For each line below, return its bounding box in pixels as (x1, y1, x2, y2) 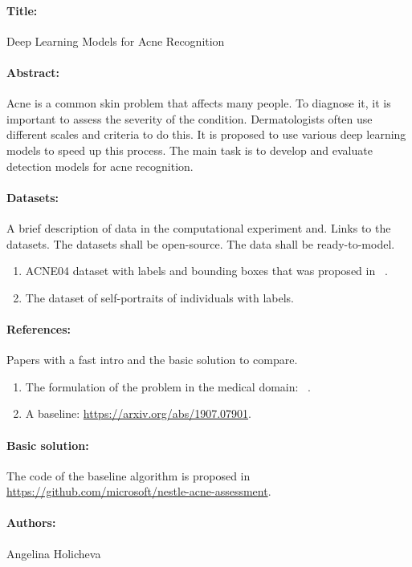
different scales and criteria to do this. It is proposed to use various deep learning (6, 126, 406, 143)
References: (6, 320, 71, 337)
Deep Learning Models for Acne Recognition (6, 32, 225, 49)
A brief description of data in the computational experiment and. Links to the (6, 219, 391, 236)
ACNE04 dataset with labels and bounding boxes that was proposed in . (25, 262, 388, 279)
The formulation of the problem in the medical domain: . (25, 378, 311, 395)
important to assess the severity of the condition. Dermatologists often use (6, 110, 373, 127)
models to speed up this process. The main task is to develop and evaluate (6, 141, 373, 158)
